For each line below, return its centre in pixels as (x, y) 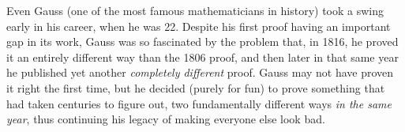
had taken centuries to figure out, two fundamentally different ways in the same (199, 103)
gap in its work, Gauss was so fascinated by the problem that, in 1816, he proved (202, 41)
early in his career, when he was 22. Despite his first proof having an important (199, 26)
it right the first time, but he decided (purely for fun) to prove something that (196, 87)
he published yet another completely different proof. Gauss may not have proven (200, 72)
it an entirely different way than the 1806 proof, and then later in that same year (202, 57)
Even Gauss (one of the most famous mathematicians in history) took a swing (195, 10)
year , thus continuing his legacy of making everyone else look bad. (166, 119)
